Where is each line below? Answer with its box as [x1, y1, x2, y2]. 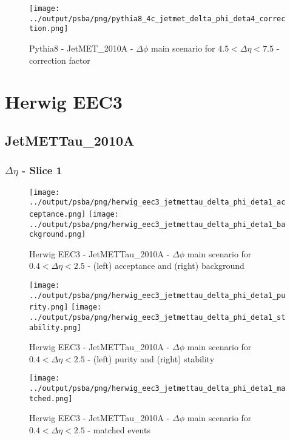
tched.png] [29, 394, 73, 403]
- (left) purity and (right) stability [87, 352, 215, 365]
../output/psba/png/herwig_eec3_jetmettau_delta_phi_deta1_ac [29, 198, 286, 207]
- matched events [87, 424, 150, 436]
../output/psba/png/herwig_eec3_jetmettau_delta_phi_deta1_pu [29, 291, 286, 300]
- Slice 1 [22, 163, 62, 178]
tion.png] [29, 24, 69, 33]
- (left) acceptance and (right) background [87, 259, 244, 272]
